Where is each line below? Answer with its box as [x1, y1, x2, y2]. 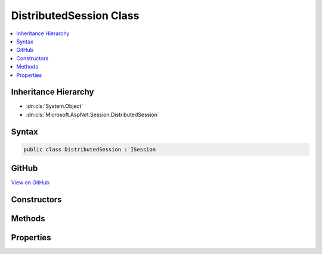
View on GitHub [11, 179, 50, 186]
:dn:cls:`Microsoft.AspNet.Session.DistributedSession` [26, 111, 159, 118]
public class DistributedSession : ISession [23, 146, 156, 153]
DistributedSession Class [11, 9, 140, 22]
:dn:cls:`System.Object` [26, 103, 83, 110]
